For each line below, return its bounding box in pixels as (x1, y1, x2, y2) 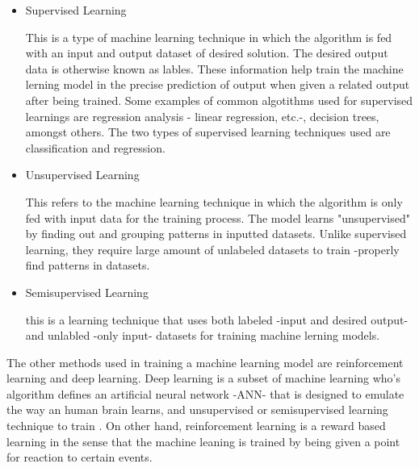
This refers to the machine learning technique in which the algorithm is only (25, 193, 403, 210)
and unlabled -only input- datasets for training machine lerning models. (25, 327, 380, 344)
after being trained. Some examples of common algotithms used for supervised (25, 91, 413, 108)
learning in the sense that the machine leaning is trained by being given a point (6, 432, 400, 449)
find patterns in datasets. (25, 257, 150, 274)
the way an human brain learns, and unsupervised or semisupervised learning (6, 401, 388, 418)
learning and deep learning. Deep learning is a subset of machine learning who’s (6, 370, 400, 387)
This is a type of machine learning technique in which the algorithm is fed (25, 28, 392, 45)
